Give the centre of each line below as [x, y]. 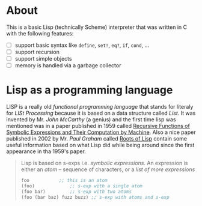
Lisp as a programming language [90, 90]
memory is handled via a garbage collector [68, 65]
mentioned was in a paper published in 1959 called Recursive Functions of [98, 126]
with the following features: [40, 33]
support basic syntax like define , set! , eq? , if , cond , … [82, 45]
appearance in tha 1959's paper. [46, 151]
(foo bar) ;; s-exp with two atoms [76, 192]
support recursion [37, 52]
